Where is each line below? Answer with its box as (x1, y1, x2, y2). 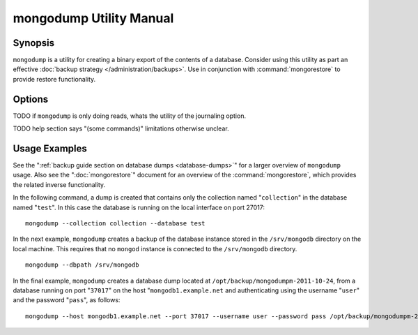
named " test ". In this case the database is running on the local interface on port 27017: (13, 203, 265, 211)
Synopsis (13, 37, 55, 49)
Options (13, 93, 49, 105)
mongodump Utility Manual (13, 10, 174, 26)
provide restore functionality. (13, 75, 96, 83)
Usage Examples (13, 142, 87, 154)
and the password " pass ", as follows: (13, 296, 121, 304)
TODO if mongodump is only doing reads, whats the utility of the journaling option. (13, 112, 247, 120)
